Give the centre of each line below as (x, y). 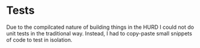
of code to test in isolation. (39, 40)
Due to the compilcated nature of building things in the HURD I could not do (100, 27)
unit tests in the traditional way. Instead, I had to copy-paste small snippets (99, 33)
